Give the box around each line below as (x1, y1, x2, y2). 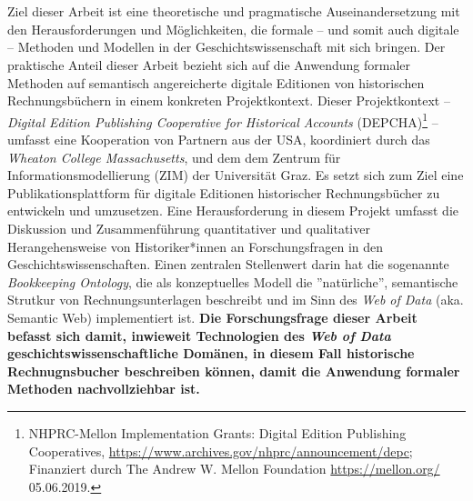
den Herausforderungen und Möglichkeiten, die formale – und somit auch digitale (7, 19, 459, 38)
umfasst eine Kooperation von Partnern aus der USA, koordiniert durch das (7, 130, 430, 148)
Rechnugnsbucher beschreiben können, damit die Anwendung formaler (7, 361, 460, 380)
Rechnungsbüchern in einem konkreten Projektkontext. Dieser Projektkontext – (7, 91, 450, 110)
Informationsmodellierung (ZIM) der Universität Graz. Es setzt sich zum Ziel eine (7, 165, 464, 185)
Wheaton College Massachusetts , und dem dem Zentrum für (7, 147, 341, 166)
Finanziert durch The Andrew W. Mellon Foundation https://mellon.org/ (28, 459, 440, 478)
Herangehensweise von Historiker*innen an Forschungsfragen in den (7, 236, 384, 256)
